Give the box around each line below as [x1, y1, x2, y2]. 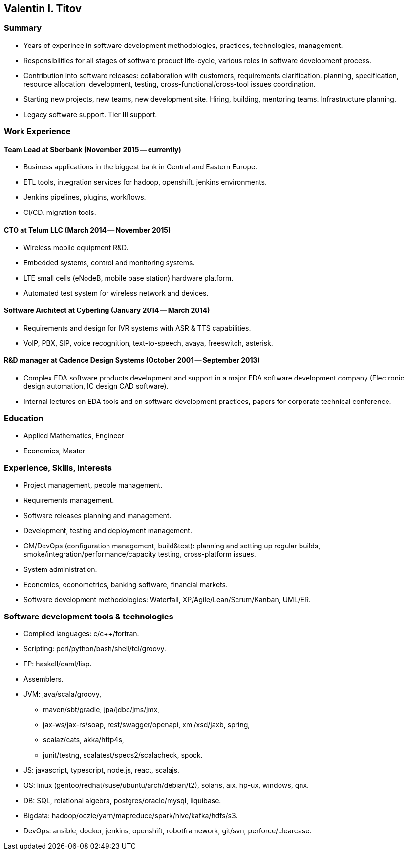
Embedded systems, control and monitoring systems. [23, 258, 195, 267]
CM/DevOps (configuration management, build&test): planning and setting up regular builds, [23, 541, 321, 550]
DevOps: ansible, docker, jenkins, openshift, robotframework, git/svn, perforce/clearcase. [23, 827, 312, 835]
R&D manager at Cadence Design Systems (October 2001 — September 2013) [4, 356, 260, 365]
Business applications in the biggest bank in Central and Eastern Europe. [23, 163, 258, 171]
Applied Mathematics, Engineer [23, 431, 124, 440]
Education [4, 413, 43, 424]
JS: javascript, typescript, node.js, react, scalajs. [23, 766, 180, 775]
